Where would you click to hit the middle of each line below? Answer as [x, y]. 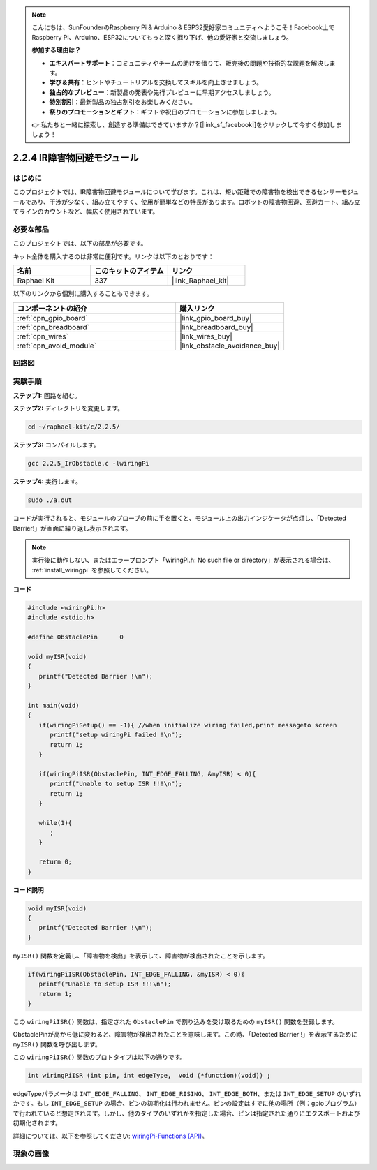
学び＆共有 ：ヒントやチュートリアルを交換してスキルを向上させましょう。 [156, 82]
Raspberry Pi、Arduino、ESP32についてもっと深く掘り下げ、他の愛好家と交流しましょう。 [162, 37]
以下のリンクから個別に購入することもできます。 [83, 294]
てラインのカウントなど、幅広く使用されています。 [86, 212]
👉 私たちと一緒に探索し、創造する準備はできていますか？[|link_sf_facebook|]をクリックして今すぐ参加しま [187, 124]
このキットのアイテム [129, 271]
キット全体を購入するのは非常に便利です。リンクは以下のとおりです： [113, 256]
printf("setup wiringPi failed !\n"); [116, 735]
